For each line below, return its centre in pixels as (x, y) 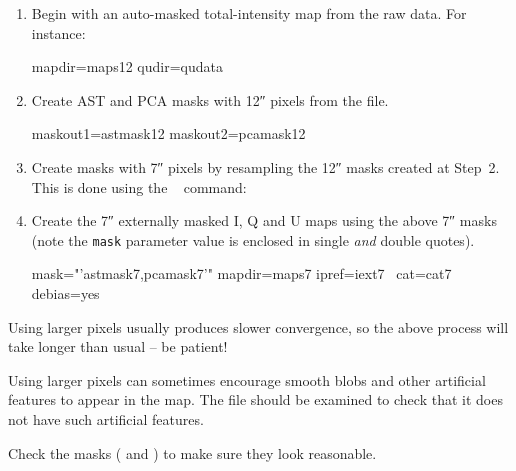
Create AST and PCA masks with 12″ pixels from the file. (210, 99)
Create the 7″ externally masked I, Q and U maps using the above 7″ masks (264, 220)
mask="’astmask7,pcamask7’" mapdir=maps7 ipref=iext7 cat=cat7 (241, 273)
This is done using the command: (139, 186)
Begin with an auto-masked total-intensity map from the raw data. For (249, 13)
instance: (58, 32)
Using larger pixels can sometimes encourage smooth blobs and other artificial (247, 379)
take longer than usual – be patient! (118, 346)
